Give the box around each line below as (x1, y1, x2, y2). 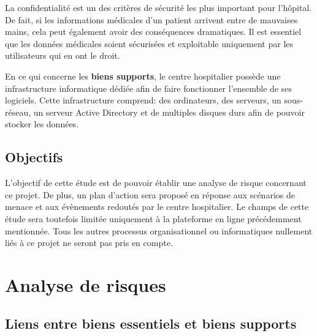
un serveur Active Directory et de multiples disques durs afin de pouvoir (33, 105, 305, 118)
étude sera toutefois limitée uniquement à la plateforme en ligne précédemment (5, 212, 302, 225)
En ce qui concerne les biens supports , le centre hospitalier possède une (5, 69, 281, 82)
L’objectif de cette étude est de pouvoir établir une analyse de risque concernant (5, 176, 307, 189)
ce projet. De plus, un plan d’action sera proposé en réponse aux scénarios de (5, 188, 295, 201)
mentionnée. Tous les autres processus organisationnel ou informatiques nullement (5, 224, 313, 237)
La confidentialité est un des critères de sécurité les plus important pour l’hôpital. (5, 1, 312, 13)
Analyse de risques (5, 272, 166, 297)
